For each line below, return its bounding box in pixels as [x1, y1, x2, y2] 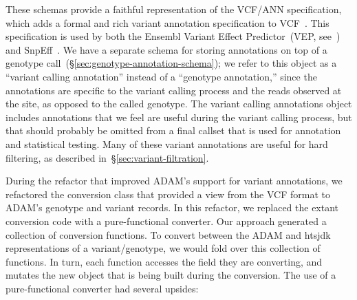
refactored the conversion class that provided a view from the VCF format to [6, 186, 330, 201]
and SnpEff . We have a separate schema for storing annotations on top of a [6, 42, 327, 56]
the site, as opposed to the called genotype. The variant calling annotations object [6, 96, 352, 111]
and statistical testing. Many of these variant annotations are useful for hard [6, 136, 328, 151]
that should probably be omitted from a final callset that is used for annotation [6, 123, 341, 138]
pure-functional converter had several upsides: [6, 281, 199, 295]
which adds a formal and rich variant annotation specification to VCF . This [6, 15, 329, 30]
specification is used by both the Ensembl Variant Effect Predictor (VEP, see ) [6, 29, 340, 43]
